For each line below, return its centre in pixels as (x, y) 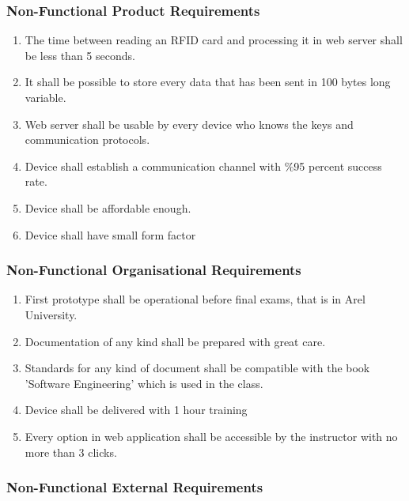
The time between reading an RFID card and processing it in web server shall (214, 40)
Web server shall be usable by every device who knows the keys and (189, 124)
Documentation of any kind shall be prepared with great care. (175, 341)
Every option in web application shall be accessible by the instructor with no (211, 436)
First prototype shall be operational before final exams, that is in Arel (195, 299)
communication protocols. (87, 139)
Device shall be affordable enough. (108, 207)
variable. (45, 97)
